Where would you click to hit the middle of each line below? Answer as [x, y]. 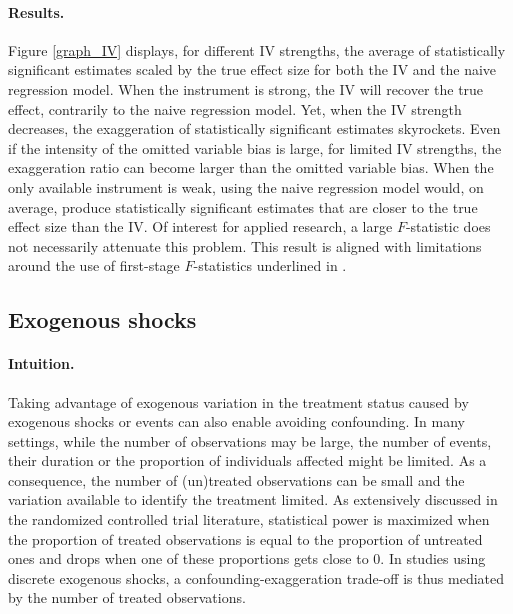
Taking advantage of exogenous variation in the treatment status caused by [238, 401]
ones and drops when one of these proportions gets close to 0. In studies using [247, 558]
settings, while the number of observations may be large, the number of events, [250, 440]
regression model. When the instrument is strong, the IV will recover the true [246, 88]
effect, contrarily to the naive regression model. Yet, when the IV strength [235, 108]
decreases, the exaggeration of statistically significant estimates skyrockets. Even [254, 128]
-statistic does [448, 226]
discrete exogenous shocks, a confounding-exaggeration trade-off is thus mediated [256, 577]
